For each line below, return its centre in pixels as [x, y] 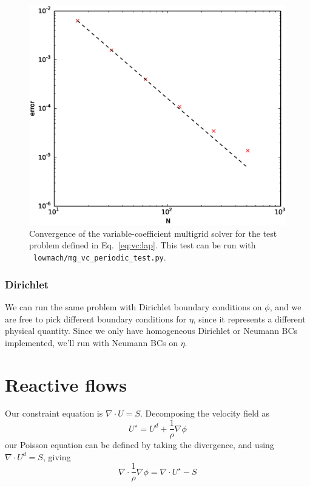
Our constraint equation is [54, 413]
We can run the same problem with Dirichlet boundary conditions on [133, 306]
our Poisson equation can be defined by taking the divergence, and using [140, 445]
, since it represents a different [249, 318]
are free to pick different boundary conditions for [96, 318]
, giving [57, 456]
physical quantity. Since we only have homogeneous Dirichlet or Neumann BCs [151, 331]
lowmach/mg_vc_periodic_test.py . [100, 257]
